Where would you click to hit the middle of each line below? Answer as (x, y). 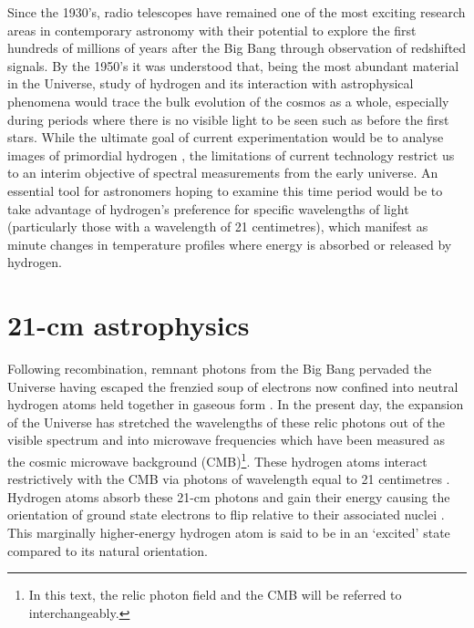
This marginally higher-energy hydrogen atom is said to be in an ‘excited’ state (229, 533)
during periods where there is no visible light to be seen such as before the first (228, 119)
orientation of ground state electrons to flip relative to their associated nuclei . (226, 515)
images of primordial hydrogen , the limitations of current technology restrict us (231, 154)
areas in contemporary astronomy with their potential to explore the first (212, 30)
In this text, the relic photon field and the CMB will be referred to (215, 595)
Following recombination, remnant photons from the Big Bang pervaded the (220, 369)
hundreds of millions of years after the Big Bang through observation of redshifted (237, 48)
